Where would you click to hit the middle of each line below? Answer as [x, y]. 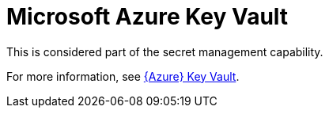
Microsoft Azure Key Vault [147, 17]
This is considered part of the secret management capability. [165, 51]
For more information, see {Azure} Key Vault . [123, 76]
